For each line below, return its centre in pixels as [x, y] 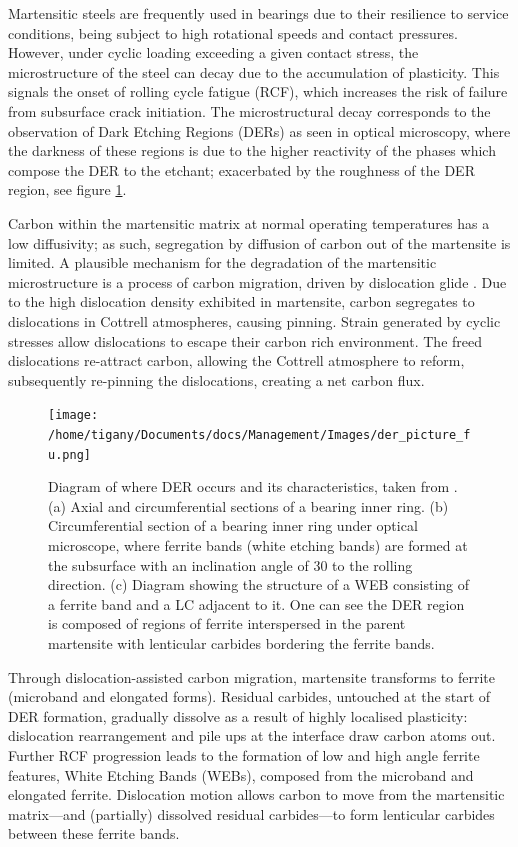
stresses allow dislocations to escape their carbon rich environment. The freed [245, 340]
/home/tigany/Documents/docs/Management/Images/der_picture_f [259, 434]
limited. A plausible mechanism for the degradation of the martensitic [222, 262]
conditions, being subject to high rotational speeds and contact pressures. [233, 32]
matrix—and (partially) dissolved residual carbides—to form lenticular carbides [251, 813]
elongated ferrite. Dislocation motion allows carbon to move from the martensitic [256, 794]
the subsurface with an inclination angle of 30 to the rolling [230, 564]
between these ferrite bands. [94, 833]
